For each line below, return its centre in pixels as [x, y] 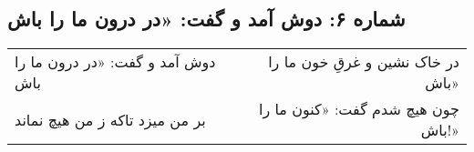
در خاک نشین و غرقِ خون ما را [364, 62]
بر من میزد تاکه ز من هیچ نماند [110, 119]
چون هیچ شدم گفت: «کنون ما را [359, 109]
